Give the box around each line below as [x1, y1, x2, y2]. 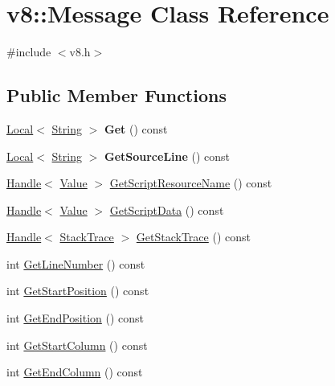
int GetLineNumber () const [6, 255, 145, 272]
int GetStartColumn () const [6, 336, 148, 353]
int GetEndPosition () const [6, 310, 145, 326]
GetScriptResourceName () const [109, 175, 272, 191]
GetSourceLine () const [104, 147, 231, 164]
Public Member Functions [6, 83, 227, 108]
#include [6, 43, 51, 60]
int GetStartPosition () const [6, 282, 149, 299]
